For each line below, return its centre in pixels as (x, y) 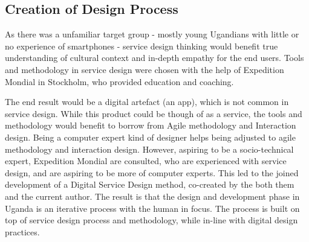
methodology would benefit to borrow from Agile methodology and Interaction (151, 125)
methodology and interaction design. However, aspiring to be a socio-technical (149, 149)
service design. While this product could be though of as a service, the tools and (154, 113)
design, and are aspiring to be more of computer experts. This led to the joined (152, 172)
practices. (22, 231)
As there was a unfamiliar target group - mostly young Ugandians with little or (152, 34)
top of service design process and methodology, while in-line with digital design (151, 220)
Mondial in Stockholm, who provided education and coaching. (119, 81)
